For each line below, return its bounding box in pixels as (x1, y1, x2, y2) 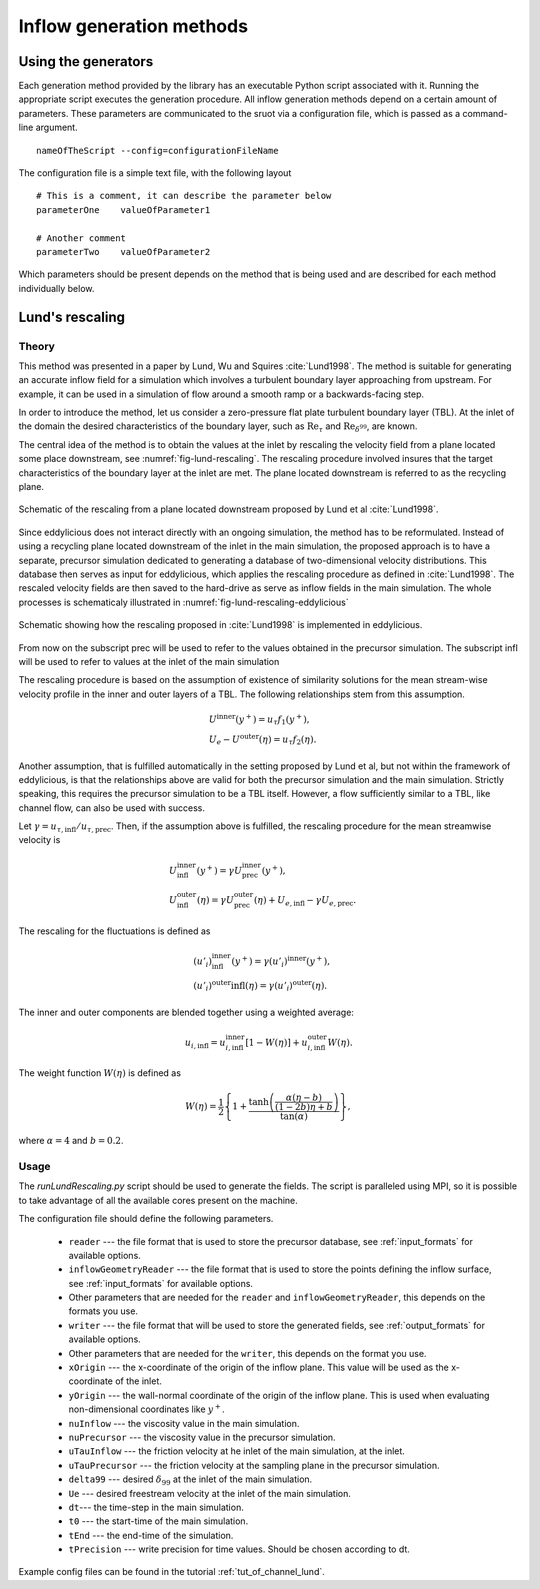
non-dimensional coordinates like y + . (68, 1402, 225, 1415)
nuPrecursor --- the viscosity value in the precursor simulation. (68, 1431, 336, 1443)
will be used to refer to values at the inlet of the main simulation (18, 655, 280, 667)
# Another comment (36, 232, 127, 244)
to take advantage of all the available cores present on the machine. (18, 1194, 299, 1206)
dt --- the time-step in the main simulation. (68, 1501, 244, 1513)
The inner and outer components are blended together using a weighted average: (18, 1006, 355, 1018)
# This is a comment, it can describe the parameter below (36, 190, 332, 202)
